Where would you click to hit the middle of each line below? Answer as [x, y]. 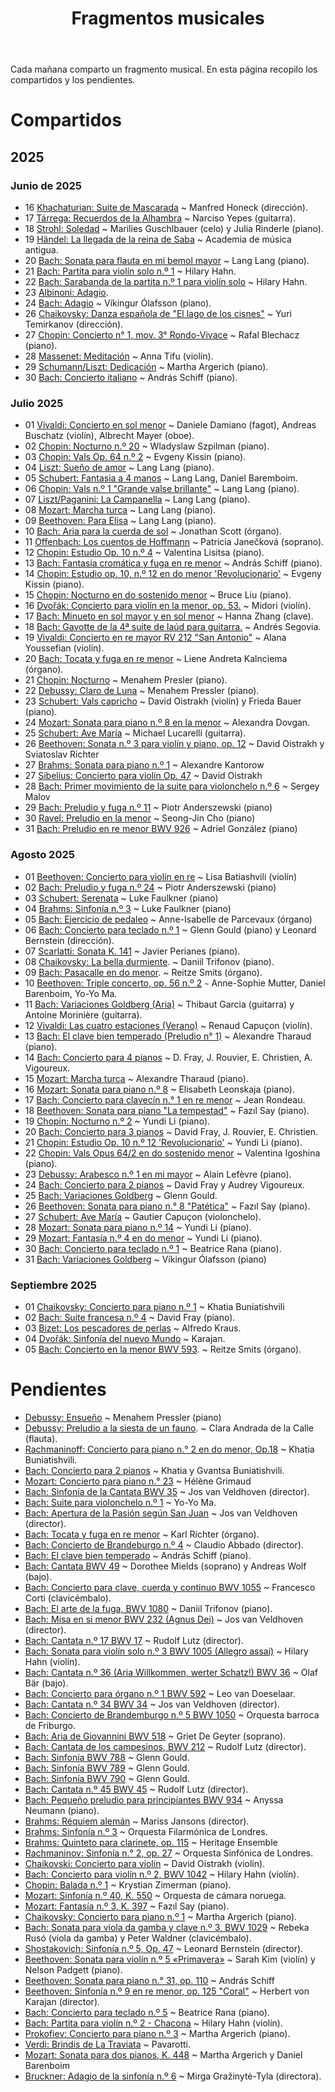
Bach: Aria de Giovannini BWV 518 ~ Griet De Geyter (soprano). [155, 1736]
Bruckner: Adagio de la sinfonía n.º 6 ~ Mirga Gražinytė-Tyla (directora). [173, 2076]
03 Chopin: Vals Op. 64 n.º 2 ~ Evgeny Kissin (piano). [135, 457]
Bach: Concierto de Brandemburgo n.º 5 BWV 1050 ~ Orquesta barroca [172, 1714]
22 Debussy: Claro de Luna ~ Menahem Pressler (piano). [142, 691]
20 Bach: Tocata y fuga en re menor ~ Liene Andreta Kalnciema [156, 659]
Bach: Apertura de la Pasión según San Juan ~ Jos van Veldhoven [161, 1513]
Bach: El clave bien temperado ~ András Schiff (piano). [138, 1555]
